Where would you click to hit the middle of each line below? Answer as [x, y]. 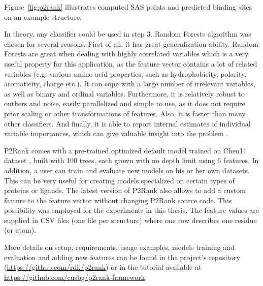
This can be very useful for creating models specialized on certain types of [119, 180]
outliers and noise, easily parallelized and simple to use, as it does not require [125, 103]
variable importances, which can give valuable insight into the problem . [116, 133]
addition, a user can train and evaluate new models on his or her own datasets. [127, 170]
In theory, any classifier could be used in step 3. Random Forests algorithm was [128, 34]
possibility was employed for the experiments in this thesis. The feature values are [132, 210]
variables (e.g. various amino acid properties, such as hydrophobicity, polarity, [125, 73]
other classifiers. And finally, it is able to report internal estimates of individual [127, 123]
